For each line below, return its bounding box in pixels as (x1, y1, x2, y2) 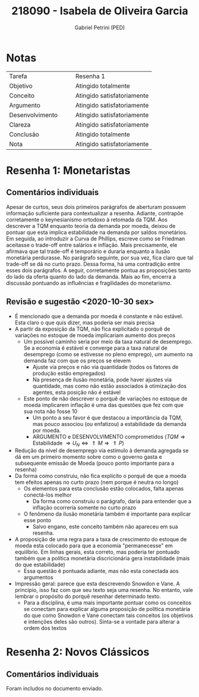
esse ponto (23, 517, 52, 524)
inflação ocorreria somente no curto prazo (32, 504, 137, 511)
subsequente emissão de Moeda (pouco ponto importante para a (14, 459, 175, 467)
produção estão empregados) (32, 369, 106, 377)
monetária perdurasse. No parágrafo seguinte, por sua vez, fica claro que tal (6, 254, 194, 261)
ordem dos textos (23, 625, 67, 632)
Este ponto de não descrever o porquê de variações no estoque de (23, 395, 188, 402)
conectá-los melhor (23, 491, 72, 499)
